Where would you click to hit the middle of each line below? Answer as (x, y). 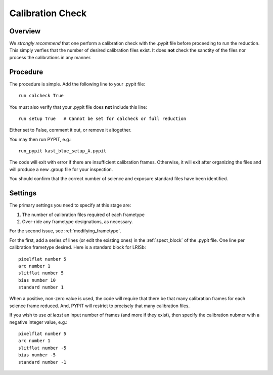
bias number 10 (37, 280)
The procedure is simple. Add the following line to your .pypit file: (77, 84)
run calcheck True (41, 96)
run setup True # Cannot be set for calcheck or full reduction (102, 118)
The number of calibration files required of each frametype (83, 215)
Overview (25, 31)
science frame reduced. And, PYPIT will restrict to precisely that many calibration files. (99, 306)
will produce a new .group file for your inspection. (61, 169)
